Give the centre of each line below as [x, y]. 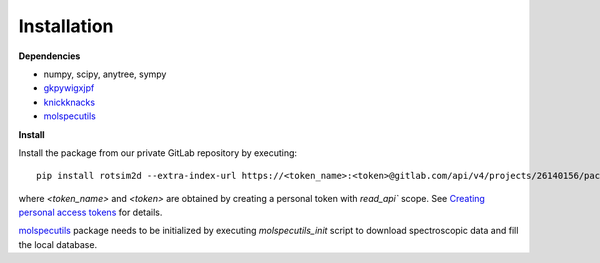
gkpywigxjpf [69, 88]
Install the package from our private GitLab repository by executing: [158, 152]
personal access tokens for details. [90, 212]
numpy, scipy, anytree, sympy [105, 74]
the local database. [58, 244]
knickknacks [69, 102]
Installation [66, 26]
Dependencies [49, 56]
